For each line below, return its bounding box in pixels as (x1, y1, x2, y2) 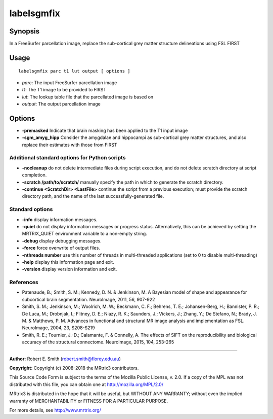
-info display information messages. (22, 216, 98, 223)
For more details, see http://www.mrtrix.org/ (9, 407, 101, 413)
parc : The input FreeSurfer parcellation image (22, 79, 117, 86)
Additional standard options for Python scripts (9, 154, 126, 161)
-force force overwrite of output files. (22, 245, 101, 251)
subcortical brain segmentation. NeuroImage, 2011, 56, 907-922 (22, 296, 155, 302)
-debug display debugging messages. (22, 237, 102, 243)
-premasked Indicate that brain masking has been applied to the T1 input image (22, 127, 188, 133)
